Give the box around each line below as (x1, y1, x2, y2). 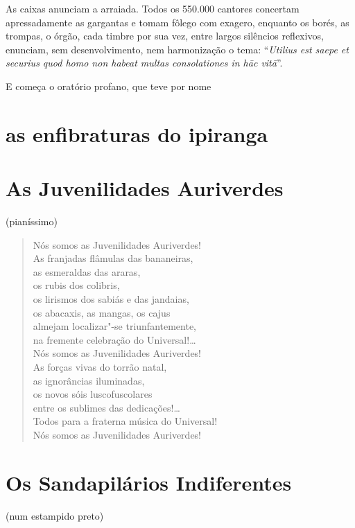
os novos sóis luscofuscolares (33, 387, 153, 401)
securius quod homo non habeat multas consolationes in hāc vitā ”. (6, 55, 283, 70)
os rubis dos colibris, (33, 278, 120, 292)
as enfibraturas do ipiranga (6, 119, 268, 148)
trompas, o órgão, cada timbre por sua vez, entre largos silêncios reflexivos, (6, 28, 324, 43)
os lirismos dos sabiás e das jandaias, (33, 292, 189, 306)
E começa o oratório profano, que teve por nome (6, 78, 211, 93)
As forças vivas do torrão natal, (33, 360, 167, 373)
